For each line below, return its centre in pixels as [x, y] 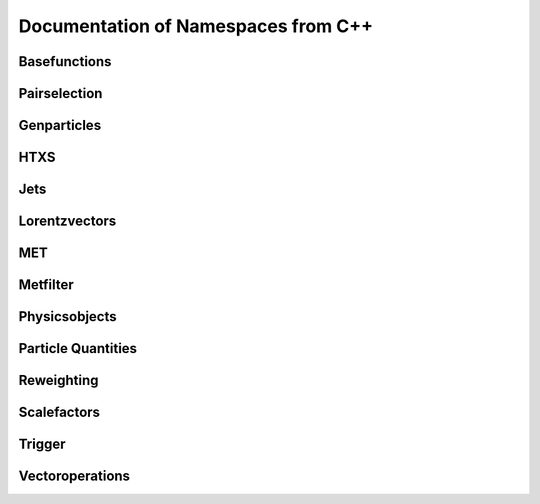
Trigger [42, 444]
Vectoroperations [74, 476]
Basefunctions [65, 61]
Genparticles [60, 125]
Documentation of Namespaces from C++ [196, 26]
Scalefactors [59, 412]
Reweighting [58, 380]
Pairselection [60, 93]
